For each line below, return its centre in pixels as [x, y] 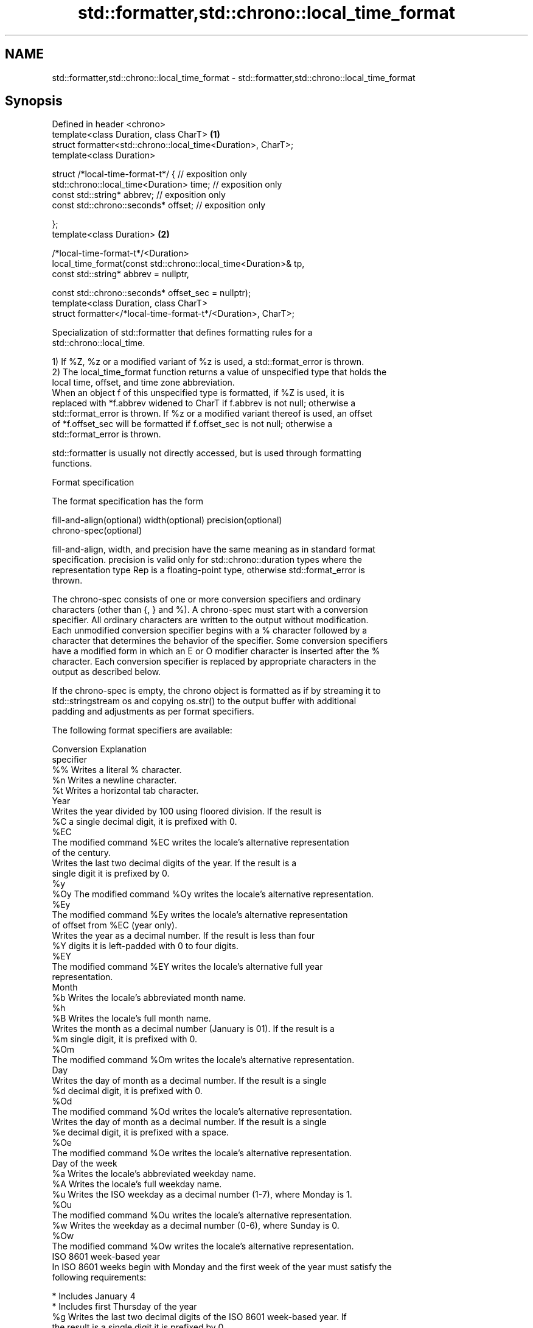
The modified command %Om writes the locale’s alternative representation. [203, 1060]
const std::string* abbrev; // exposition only [139, 195]
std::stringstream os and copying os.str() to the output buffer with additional [204, 701]
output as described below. [106, 672]
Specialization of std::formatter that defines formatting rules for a [182, 333]
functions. [72, 464]
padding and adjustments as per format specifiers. [153, 712]
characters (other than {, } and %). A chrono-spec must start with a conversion [210, 610]
